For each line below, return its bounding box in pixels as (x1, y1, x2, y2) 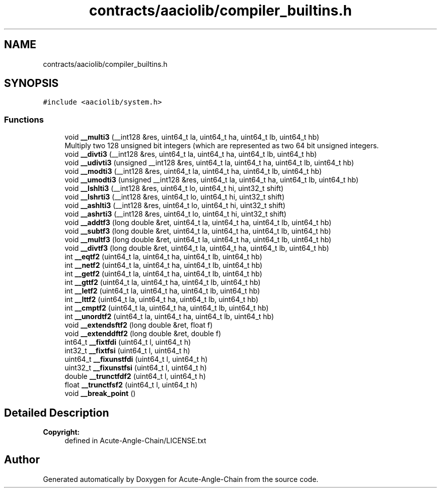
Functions (4, 114, 44, 125)
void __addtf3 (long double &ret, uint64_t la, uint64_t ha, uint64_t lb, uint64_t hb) (64, 218, 332, 227)
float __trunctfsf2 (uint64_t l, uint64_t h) (64, 380, 198, 389)
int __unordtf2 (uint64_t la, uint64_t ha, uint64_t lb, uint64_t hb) (64, 312, 274, 321)
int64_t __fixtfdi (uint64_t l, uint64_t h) (64, 338, 191, 347)
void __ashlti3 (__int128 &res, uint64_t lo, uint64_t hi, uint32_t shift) (64, 201, 285, 210)
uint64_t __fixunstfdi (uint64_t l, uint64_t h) (64, 355, 208, 364)
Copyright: (43, 428, 80, 437)
